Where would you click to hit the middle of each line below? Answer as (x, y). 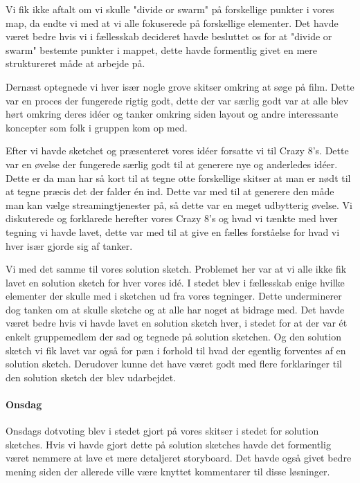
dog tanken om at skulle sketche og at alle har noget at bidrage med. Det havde (175, 309)
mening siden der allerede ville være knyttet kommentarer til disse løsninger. (168, 472)
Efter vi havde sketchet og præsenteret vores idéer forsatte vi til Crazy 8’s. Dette (177, 151)
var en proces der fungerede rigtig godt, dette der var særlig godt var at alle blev (177, 100)
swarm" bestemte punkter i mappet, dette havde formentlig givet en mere (162, 49)
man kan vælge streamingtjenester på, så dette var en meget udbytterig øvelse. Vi (179, 204)
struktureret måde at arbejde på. (75, 63)
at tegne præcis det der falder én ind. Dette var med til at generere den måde (170, 191)
